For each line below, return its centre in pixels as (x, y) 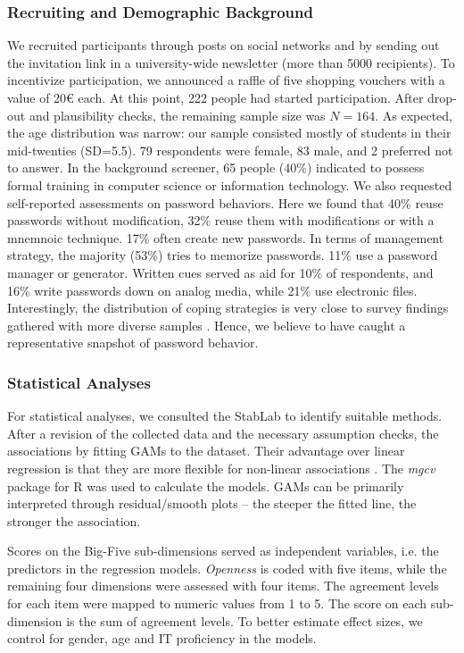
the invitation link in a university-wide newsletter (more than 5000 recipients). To (231, 62)
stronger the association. (74, 520)
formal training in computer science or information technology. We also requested (230, 184)
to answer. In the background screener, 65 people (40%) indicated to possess (216, 167)
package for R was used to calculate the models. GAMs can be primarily (206, 486)
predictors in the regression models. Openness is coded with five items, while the (227, 568)
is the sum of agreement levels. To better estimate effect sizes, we (244, 620)
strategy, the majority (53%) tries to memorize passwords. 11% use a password (223, 255)
